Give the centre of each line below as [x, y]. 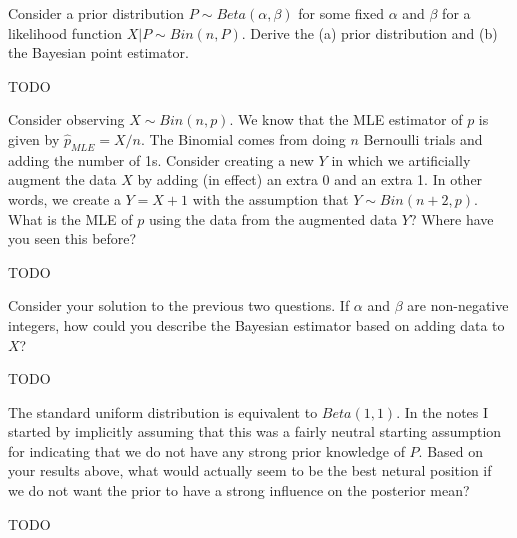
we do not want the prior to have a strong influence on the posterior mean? [239, 490]
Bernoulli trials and [423, 138]
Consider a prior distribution [96, 13]
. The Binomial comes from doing [243, 138]
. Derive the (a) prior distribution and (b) [369, 32]
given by [34, 138]
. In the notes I [442, 411]
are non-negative [458, 305]
